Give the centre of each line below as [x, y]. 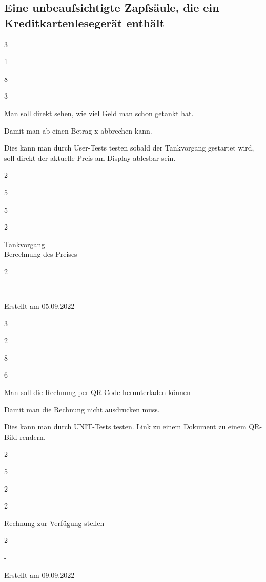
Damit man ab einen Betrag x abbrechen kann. [78, 130]
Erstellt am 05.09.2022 [39, 306]
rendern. [33, 436]
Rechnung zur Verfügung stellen [54, 523]
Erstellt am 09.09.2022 [39, 575]
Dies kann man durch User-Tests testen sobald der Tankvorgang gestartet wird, [129, 148]
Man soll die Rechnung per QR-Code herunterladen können [97, 392]
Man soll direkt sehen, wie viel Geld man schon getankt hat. [99, 113]
